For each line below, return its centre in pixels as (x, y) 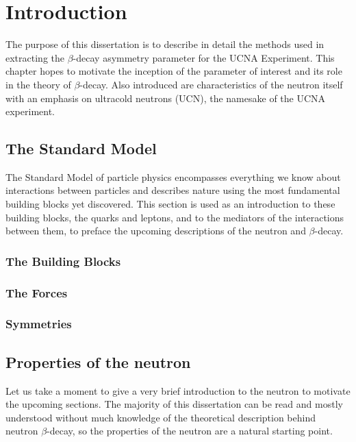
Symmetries (39, 324)
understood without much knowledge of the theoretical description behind (161, 417)
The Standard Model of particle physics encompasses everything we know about (173, 176)
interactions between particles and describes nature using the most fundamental (173, 190)
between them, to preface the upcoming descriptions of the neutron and (156, 231)
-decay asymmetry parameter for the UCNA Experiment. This (204, 57)
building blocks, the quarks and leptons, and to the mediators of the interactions (175, 217)
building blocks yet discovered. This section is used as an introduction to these (170, 204)
